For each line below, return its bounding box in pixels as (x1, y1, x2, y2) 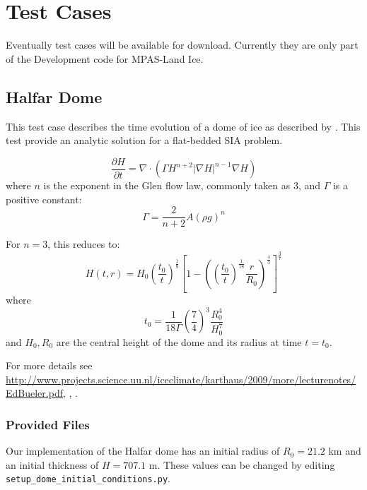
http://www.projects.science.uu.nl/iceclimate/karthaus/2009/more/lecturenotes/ (6, 371, 356, 386)
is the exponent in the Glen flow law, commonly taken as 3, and (43, 178, 321, 193)
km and (328, 443, 361, 458)
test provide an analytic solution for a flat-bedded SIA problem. (6, 133, 283, 148)
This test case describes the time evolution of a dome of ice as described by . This (6, 119, 361, 133)
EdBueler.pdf (6, 386, 63, 400)
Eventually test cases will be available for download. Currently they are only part (6, 37, 359, 52)
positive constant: (6, 191, 82, 206)
